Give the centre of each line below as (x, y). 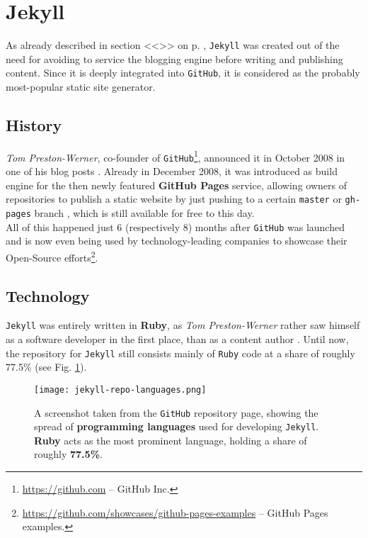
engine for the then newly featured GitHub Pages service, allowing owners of (176, 185)
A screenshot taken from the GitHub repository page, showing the (176, 412)
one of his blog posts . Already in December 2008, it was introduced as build (172, 171)
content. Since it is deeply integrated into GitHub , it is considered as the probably (183, 73)
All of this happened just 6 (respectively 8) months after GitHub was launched (175, 226)
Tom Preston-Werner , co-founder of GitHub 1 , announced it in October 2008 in (176, 156)
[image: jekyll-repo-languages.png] (120, 390)
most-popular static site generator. (81, 87)
